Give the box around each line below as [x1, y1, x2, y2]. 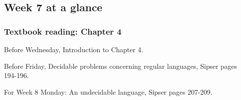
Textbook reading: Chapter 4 [4, 25, 122, 37]
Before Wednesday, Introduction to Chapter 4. [4, 44, 143, 54]
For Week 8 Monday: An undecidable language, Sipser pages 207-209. [4, 86, 213, 97]
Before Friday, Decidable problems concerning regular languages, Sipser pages [4, 60, 237, 71]
